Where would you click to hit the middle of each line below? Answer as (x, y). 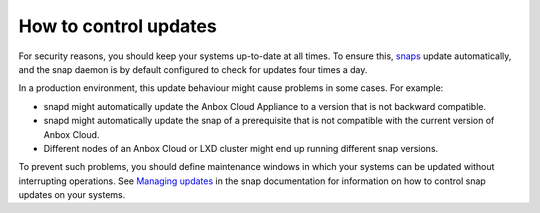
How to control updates (117, 26)
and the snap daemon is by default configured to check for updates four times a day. (193, 69)
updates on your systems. (72, 195)
